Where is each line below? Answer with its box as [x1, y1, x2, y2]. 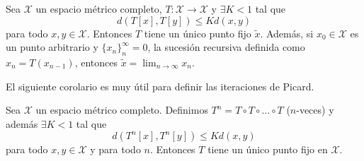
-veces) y [296, 102, 334, 117]
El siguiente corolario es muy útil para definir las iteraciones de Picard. [6, 78, 314, 93]
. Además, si [260, 25, 314, 40]
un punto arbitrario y [6, 40, 98, 54]
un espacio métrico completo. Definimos [35, 102, 208, 117]
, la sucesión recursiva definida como [147, 40, 305, 54]
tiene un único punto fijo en [207, 142, 328, 157]
